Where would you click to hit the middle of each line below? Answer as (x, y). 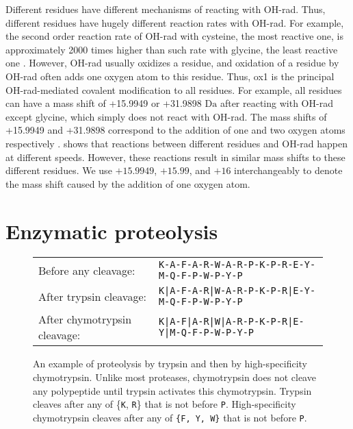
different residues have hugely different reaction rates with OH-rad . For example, (175, 22)
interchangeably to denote (288, 170)
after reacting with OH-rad (276, 103)
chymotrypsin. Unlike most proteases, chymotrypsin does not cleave (174, 377)
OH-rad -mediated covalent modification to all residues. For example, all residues (174, 89)
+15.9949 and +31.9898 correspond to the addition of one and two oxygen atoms (175, 130)
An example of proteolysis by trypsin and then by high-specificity (170, 364)
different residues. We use (59, 170)
